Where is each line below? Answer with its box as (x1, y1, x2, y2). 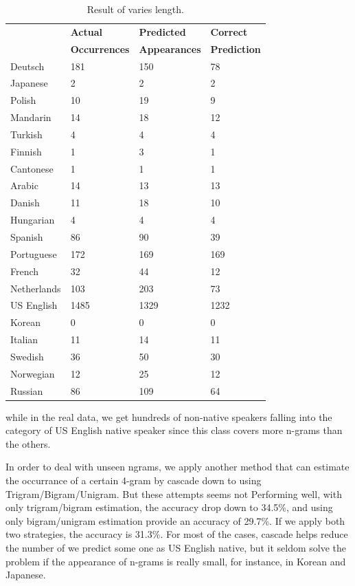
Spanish (10, 229, 43, 243)
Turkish (10, 127, 43, 141)
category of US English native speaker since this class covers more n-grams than (5, 423, 343, 437)
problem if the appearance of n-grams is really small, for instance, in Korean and (5, 554, 346, 568)
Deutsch (10, 58, 45, 73)
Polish (10, 93, 36, 107)
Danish (10, 195, 40, 210)
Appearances (139, 41, 201, 56)
